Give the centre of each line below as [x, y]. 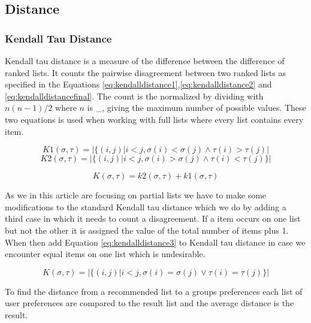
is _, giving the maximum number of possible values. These [197, 108]
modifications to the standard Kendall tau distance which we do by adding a [146, 206]
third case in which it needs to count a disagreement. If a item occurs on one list [153, 218]
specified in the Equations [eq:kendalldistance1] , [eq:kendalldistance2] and [138, 84]
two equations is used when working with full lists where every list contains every [154, 119]
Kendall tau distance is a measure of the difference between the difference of [145, 61]
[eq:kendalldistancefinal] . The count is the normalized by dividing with [134, 96]
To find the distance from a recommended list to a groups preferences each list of [154, 291]
